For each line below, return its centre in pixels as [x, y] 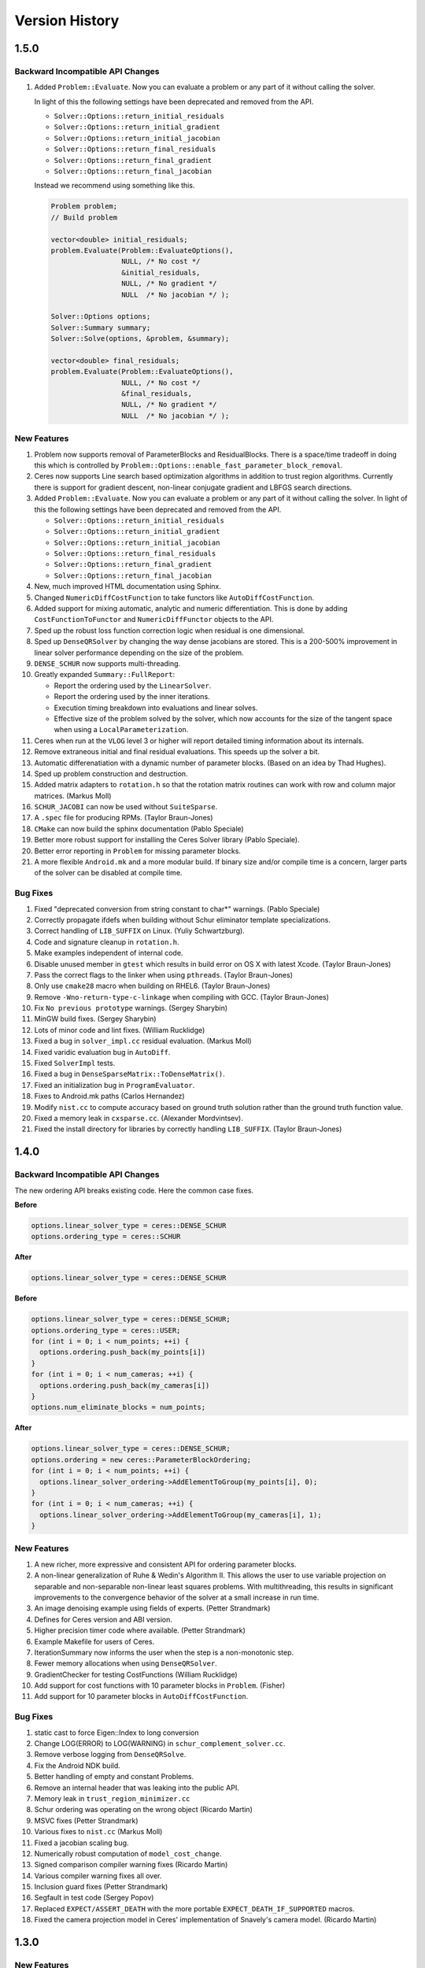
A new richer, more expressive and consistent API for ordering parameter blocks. [165, 1564]
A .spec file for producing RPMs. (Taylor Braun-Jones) [124, 818]
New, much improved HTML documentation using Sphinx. [128, 586]
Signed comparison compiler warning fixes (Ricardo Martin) [131, 1865]
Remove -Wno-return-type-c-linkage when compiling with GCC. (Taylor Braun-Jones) [182, 997]
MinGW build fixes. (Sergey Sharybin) [95, 1019]
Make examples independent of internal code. [109, 953]
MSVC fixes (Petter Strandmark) [86, 1820]
